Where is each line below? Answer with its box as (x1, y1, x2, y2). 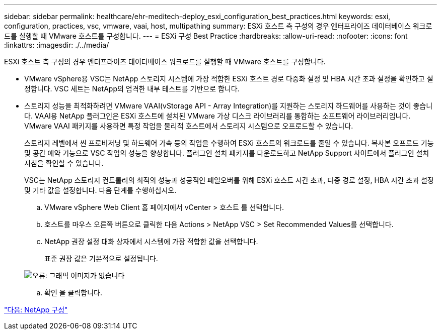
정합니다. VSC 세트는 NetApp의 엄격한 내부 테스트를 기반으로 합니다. (24, 84, 240, 93)
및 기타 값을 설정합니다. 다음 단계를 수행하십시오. (24, 186, 177, 194)
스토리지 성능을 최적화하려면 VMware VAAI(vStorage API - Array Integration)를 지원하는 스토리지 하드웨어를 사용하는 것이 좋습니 (24, 101, 433, 110)
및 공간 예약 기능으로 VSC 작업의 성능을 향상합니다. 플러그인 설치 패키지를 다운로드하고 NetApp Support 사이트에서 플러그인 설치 (24, 149, 429, 157)
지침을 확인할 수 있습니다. (24, 159, 104, 167)
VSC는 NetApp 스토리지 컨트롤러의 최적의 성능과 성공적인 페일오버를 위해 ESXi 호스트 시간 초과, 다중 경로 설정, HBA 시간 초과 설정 (24, 176, 434, 184)
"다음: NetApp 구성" (4, 305, 68, 314)
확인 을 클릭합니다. (44, 288, 102, 297)
